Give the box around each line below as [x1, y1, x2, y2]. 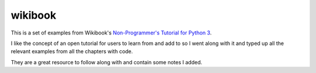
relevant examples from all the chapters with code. [11, 48, 133, 55]
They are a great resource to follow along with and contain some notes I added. [11, 58, 202, 65]
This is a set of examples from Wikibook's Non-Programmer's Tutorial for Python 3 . [11, 29, 212, 36]
